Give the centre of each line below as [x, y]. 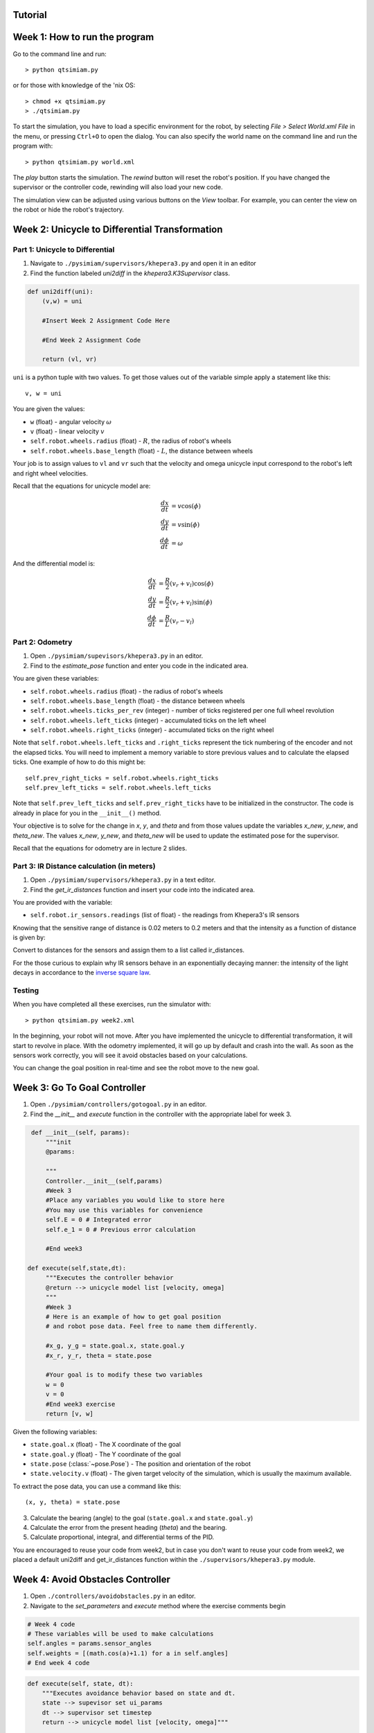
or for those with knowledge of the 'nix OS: [74, 85]
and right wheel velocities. [50, 473]
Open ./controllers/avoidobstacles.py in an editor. [113, 1596]
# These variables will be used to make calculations [121, 1634]
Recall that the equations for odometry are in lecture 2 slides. [100, 848]
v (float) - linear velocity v [68, 432]
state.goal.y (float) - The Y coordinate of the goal [106, 1454]
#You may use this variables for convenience [124, 1210]
